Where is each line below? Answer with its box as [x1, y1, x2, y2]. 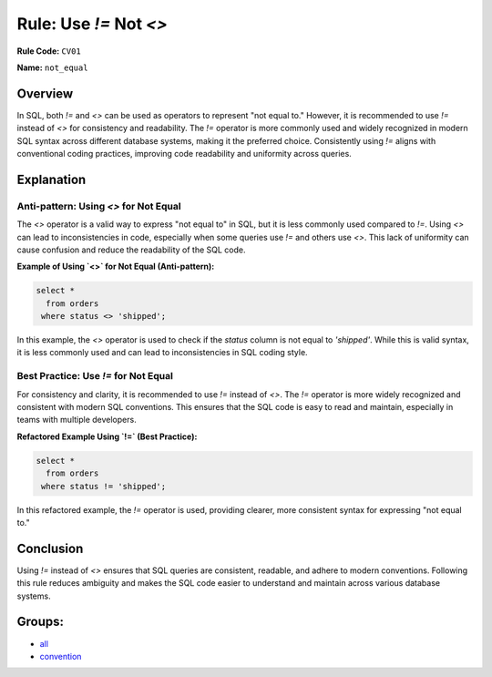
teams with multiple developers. [16, 415, 137, 426]
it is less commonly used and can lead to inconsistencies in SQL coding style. [16, 347, 309, 358]
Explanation [16, 171, 87, 187]
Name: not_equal [16, 62, 88, 73]
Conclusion [16, 540, 84, 556]
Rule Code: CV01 [16, 46, 81, 56]
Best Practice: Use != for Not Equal [16, 370, 173, 383]
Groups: [16, 614, 64, 630]
